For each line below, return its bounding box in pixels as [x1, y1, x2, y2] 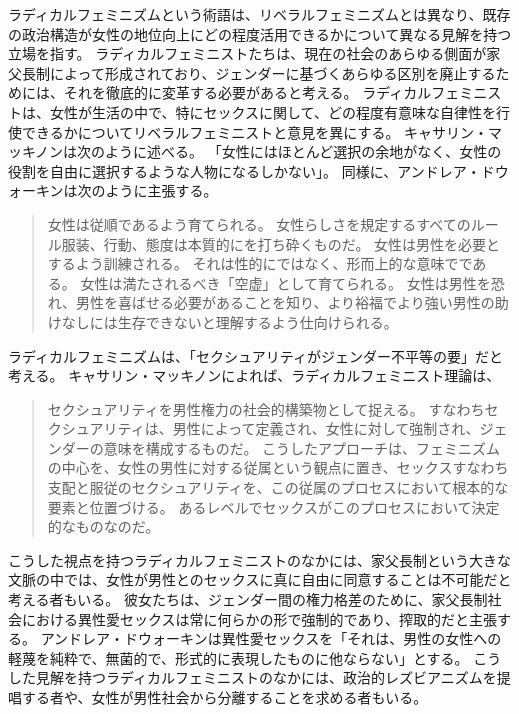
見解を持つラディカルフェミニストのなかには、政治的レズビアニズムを [35, 667, 497, 688]
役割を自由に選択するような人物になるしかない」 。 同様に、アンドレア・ [8, 160, 481, 181]
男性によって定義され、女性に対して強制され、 [172, 418, 480, 439]
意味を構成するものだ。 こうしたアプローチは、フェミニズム [103, 437, 501, 458]
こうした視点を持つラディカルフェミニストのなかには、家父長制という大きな [8, 549, 512, 570]
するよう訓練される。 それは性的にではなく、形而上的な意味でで [47, 253, 473, 274]
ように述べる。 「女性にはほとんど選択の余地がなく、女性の [105, 141, 502, 162]
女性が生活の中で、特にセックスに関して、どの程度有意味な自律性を [49, 101, 496, 122]
